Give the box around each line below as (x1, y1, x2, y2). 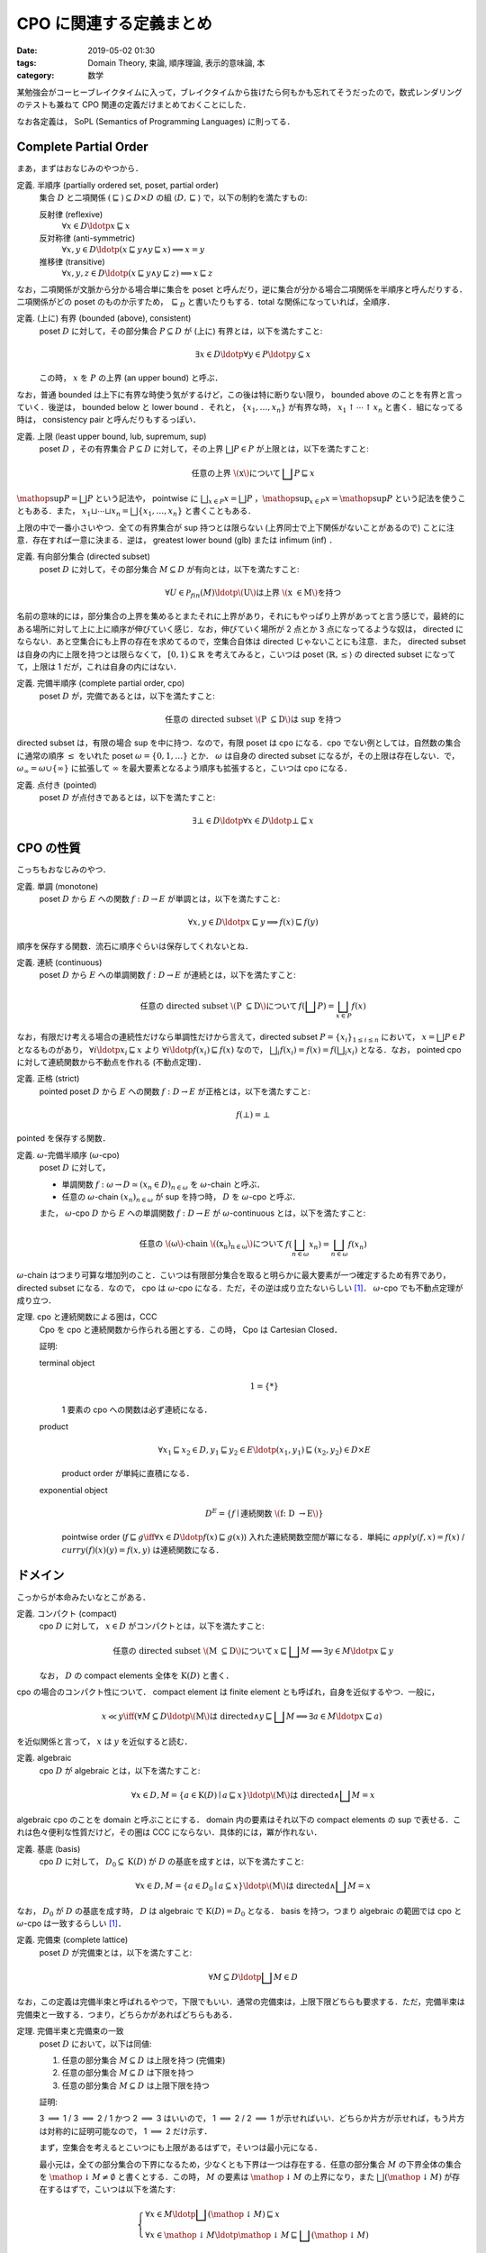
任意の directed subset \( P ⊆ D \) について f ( (139, 1000, 306, 1011)
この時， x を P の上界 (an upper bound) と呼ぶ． (39, 372, 223, 383)
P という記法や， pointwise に (86, 492, 199, 504)
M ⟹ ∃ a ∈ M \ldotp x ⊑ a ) (285, 1711, 382, 1721)
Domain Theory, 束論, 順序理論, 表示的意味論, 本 (87, 57, 265, 68)
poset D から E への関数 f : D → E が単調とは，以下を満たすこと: (39, 893, 281, 904)
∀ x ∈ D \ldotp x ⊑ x (61, 221, 130, 231)
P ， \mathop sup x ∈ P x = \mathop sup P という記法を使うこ (246, 492, 466, 506)
